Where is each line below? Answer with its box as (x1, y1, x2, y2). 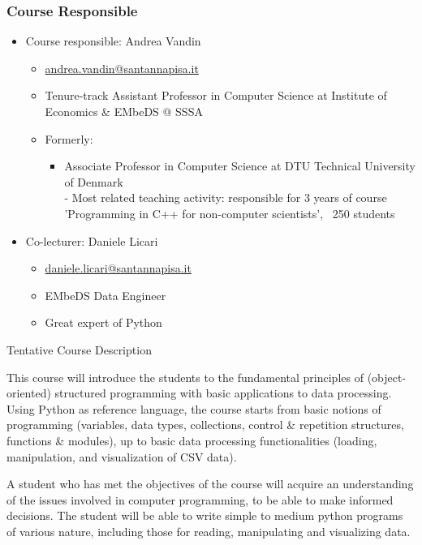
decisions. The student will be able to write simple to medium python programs (6, 507, 403, 524)
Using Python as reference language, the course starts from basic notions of (6, 400, 381, 417)
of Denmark (64, 173, 123, 190)
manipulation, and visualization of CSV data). (6, 448, 237, 465)
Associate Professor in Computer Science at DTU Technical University (64, 157, 416, 174)
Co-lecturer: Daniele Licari (25, 232, 158, 249)
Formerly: (45, 130, 93, 147)
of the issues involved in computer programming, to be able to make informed (6, 491, 394, 508)
